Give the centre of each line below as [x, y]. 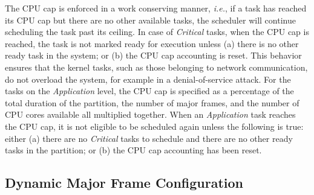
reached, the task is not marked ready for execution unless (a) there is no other [152, 43]
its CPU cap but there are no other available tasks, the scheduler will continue [150, 20]
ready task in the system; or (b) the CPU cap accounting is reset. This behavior [153, 55]
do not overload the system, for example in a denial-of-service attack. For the [148, 79]
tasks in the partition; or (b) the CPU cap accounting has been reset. [133, 150]
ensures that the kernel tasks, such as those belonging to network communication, [156, 67]
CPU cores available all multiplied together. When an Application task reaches [150, 114]
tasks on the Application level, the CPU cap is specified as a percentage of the [149, 91]
